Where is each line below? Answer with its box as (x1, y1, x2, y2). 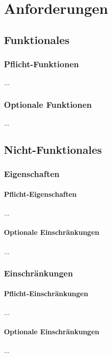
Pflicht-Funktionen (4, 58, 79, 70)
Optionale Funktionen (4, 98, 92, 110)
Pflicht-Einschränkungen (4, 288, 88, 298)
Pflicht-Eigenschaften (4, 189, 77, 199)
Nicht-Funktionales (4, 142, 102, 157)
